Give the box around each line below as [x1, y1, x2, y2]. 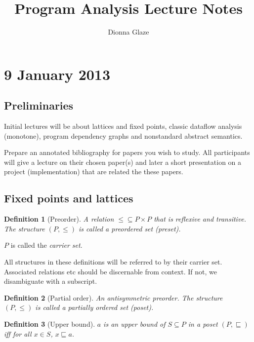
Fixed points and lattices [4, 190, 133, 206]
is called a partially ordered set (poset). [35, 302, 154, 312]
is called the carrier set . [10, 240, 83, 250]
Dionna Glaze [108, 27, 149, 37]
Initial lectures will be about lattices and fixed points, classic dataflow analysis [4, 121, 242, 131]
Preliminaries [4, 98, 74, 113]
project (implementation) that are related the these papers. [4, 166, 183, 177]
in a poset [188, 319, 218, 329]
